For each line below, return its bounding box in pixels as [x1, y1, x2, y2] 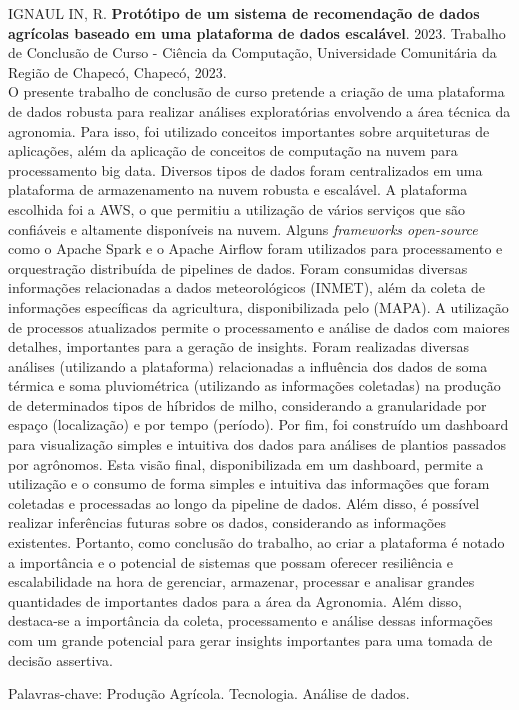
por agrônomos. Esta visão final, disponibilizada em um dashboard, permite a [8, 453, 484, 474]
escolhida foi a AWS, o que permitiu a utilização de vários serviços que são [8, 198, 466, 219]
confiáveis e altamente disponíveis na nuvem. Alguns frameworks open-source [8, 218, 478, 239]
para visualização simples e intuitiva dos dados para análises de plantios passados [8, 434, 506, 455]
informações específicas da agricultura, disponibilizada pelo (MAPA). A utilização [8, 296, 509, 317]
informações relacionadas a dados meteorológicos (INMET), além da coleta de [8, 277, 485, 298]
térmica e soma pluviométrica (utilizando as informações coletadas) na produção [8, 375, 501, 396]
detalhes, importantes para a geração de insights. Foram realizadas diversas [8, 336, 470, 357]
